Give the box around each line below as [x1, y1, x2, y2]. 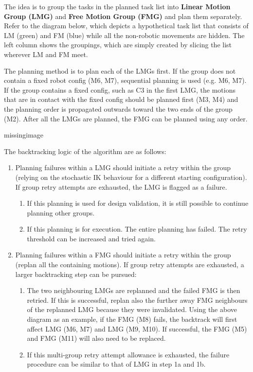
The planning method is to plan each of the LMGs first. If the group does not [4, 65, 236, 76]
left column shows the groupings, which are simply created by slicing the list [4, 39, 232, 50]
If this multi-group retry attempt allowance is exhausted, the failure [27, 349, 230, 359]
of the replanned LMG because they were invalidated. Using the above [27, 304, 237, 314]
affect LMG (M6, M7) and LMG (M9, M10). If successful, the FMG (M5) [27, 323, 247, 333]
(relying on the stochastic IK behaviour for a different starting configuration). [15, 172, 247, 182]
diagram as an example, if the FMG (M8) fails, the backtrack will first [27, 314, 237, 324]
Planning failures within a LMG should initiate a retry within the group [15, 162, 231, 173]
